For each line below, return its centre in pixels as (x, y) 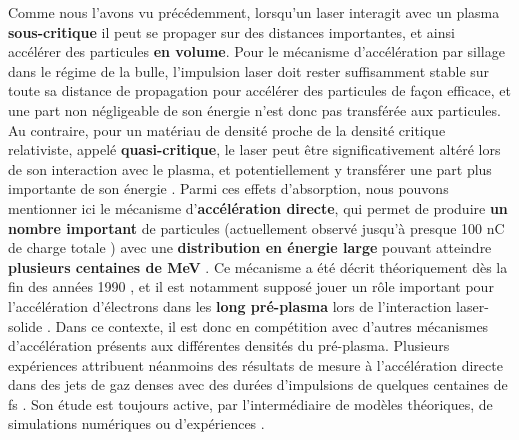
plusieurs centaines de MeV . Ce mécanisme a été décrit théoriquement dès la (258, 266)
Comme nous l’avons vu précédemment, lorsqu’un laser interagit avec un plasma (254, 12)
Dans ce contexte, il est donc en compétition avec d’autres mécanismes (272, 325)
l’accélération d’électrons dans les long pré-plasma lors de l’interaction (230, 305)
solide (25, 325)
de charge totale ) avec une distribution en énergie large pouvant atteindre (250, 247)
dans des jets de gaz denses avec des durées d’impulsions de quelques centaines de (258, 384)
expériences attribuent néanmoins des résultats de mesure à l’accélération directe (255, 364)
